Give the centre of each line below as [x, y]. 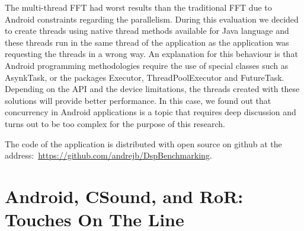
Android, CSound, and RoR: [124, 196]
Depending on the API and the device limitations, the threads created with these [152, 89]
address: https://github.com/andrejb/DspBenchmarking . [108, 155]
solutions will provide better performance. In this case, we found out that [138, 100]
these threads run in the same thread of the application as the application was [147, 42]
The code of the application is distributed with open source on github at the [143, 143]
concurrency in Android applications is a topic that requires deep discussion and [151, 112]
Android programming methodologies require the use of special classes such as [147, 65]
